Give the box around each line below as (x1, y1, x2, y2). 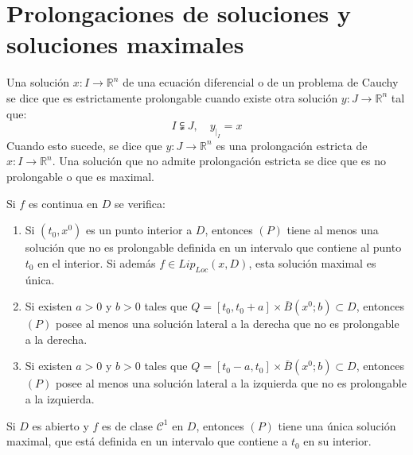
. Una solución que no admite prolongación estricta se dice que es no (52, 152, 386, 169)
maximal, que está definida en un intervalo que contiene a (6, 433, 288, 449)
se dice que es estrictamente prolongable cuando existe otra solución (6, 89, 338, 106)
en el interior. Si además (37, 254, 156, 271)
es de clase (102, 417, 153, 434)
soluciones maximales (6, 28, 244, 60)
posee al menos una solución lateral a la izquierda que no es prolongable (55, 375, 407, 391)
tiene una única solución (278, 417, 396, 434)
